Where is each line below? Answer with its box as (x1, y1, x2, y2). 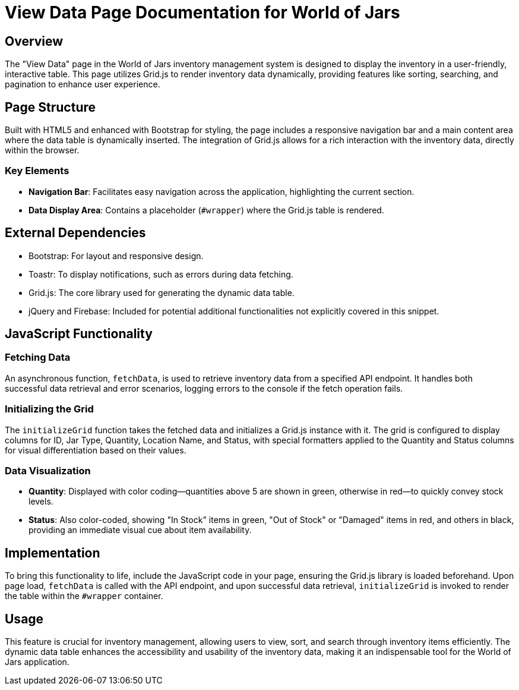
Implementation (5, 545, 100, 560)
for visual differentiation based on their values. (5, 445, 186, 455)
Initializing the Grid (5, 403, 94, 415)
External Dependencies (5, 225, 146, 241)
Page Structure (5, 99, 96, 115)
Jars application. (5, 657, 69, 667)
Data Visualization (5, 464, 91, 477)
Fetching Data (5, 351, 71, 364)
